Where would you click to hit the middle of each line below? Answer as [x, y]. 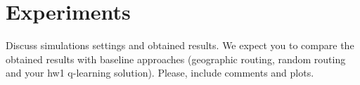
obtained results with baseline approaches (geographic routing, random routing [176, 59]
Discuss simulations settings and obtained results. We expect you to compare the [180, 45]
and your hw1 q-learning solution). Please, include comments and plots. [160, 73]
